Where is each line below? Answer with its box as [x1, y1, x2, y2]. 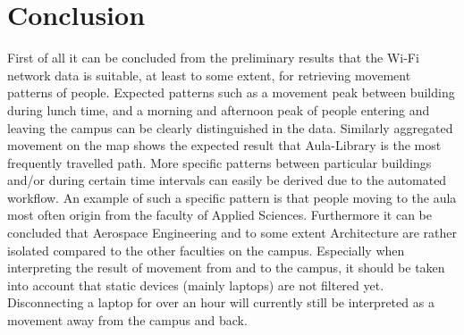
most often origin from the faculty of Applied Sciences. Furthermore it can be [7, 205, 433, 224]
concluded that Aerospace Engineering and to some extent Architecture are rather [7, 223, 458, 242]
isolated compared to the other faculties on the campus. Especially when [7, 240, 405, 259]
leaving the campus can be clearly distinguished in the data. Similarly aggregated [7, 118, 453, 137]
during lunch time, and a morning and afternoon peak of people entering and [7, 100, 430, 119]
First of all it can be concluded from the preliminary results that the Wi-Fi [7, 48, 419, 67]
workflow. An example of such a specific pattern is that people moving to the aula [7, 188, 457, 206]
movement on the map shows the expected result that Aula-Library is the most [7, 136, 442, 155]
